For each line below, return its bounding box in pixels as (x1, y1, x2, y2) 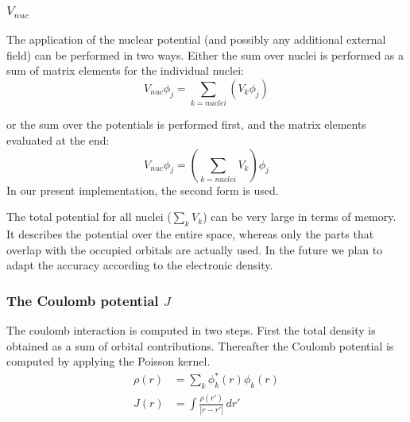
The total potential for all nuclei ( (6, 208, 172, 225)
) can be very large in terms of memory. (203, 208, 396, 225)
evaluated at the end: (6, 131, 110, 148)
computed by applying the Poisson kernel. (6, 353, 211, 370)
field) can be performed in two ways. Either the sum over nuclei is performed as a (6, 46, 404, 63)
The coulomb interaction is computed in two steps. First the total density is (6, 321, 376, 338)
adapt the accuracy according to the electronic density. (6, 257, 273, 273)
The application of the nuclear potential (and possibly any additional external (6, 31, 386, 48)
